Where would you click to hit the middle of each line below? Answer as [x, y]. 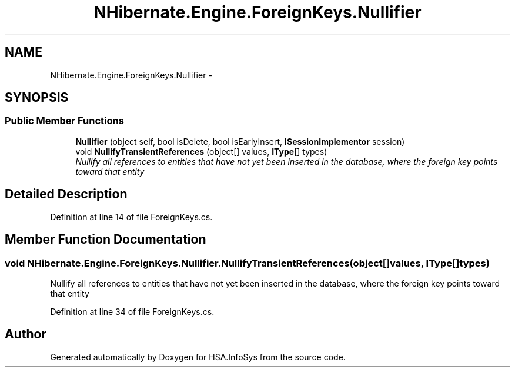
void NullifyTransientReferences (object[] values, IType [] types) [201, 151]
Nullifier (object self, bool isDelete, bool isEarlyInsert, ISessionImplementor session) [240, 141]
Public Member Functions [64, 121]
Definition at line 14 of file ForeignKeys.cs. [131, 217]
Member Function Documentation [106, 240]
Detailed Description [66, 194]
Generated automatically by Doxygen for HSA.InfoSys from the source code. [198, 357]
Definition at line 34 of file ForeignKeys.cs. [132, 311]
